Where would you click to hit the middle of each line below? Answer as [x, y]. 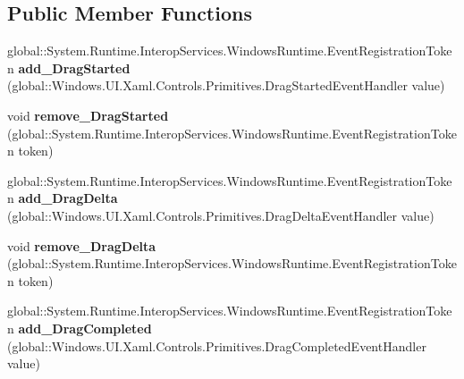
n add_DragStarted [69, 67]
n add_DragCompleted [80, 328]
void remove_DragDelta [82, 245]
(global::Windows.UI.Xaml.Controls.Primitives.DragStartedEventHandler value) [226, 85]
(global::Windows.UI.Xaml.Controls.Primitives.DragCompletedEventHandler [217, 345]
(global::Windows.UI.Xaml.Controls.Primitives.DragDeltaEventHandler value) [221, 215]
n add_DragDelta [63, 198]
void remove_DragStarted [88, 115]
